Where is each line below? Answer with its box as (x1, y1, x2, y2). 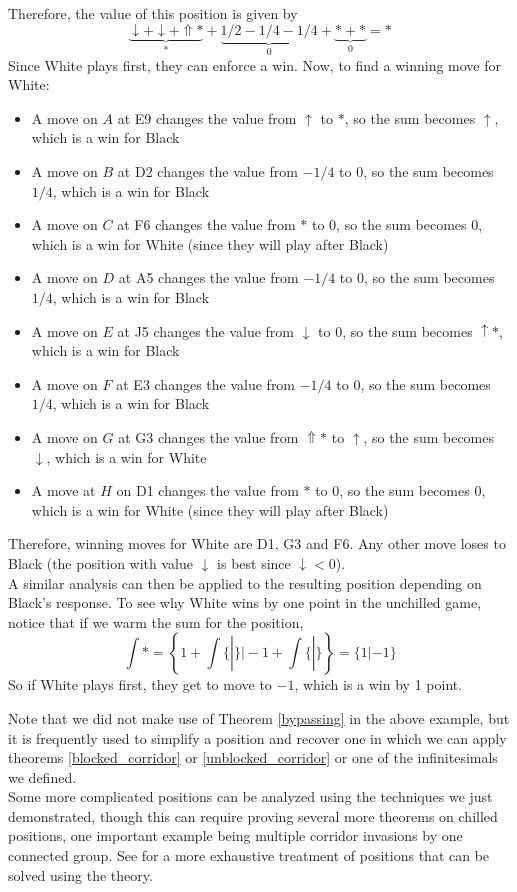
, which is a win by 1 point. (294, 674, 463, 695)
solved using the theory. (8, 864, 153, 885)
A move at (31, 480, 96, 501)
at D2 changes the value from (117, 161, 298, 182)
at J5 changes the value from (117, 320, 295, 341)
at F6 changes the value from (117, 214, 296, 235)
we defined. (8, 766, 77, 787)
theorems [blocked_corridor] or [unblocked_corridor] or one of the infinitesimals (8, 747, 498, 768)
